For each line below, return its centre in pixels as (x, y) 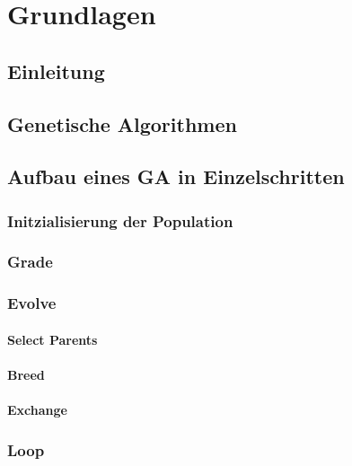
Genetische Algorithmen (122, 123)
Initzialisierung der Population (120, 220)
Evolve (32, 303)
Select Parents (53, 339)
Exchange (37, 410)
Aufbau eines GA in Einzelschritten (176, 176)
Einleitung (56, 70)
